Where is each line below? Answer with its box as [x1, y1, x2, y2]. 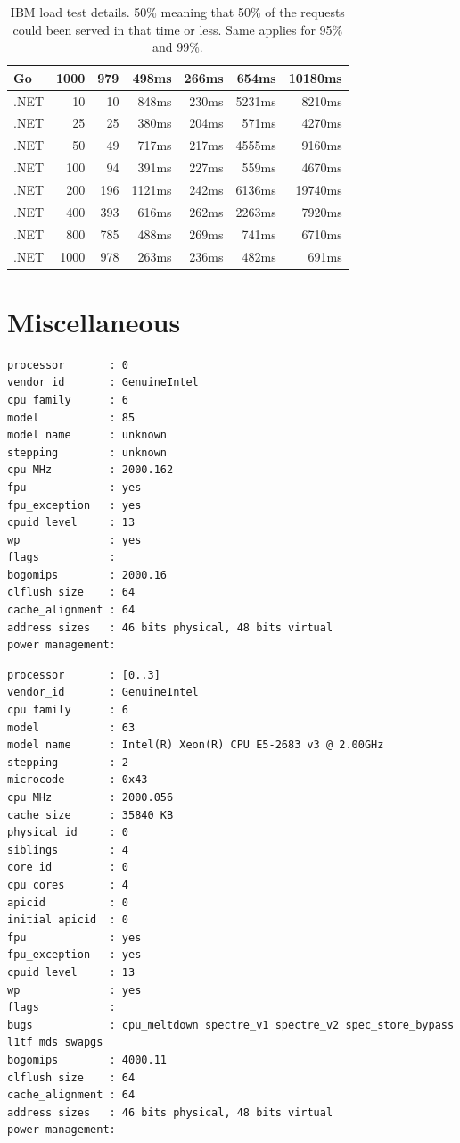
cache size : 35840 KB [7, 808, 174, 822]
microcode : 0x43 [7, 773, 148, 787]
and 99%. [152, 38, 203, 56]
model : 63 [7, 721, 136, 734]
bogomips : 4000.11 [7, 1053, 167, 1066]
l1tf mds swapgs [7, 1036, 103, 1049]
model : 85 [7, 411, 136, 424]
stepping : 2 [7, 755, 129, 769]
